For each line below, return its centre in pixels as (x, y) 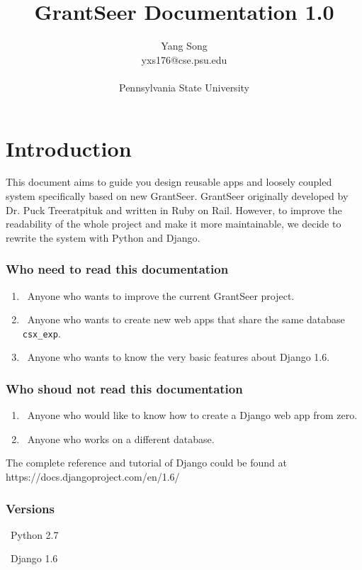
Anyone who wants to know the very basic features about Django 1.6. (179, 357)
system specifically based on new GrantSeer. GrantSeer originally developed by (177, 196)
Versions (30, 508)
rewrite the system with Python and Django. (103, 237)
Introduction (69, 148)
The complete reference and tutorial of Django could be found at (146, 463)
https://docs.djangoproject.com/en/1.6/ (93, 477)
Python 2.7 (34, 534)
